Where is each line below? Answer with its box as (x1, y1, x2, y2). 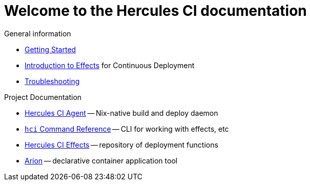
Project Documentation (4, 92, 82, 101)
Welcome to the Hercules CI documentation (4, 2, 307, 19)
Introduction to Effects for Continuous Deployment (25, 60, 195, 70)
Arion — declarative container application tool (25, 156, 178, 165)
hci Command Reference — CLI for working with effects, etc (25, 124, 229, 133)
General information (4, 29, 71, 38)
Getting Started (25, 45, 76, 54)
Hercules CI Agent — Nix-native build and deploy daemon (25, 108, 218, 117)
